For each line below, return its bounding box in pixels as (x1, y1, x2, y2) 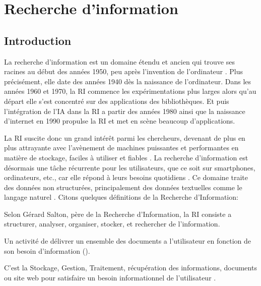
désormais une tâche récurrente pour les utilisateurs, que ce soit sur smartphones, (4, 162, 255, 173)
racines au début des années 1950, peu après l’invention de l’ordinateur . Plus (4, 66, 243, 77)
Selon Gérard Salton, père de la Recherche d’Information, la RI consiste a (4, 208, 232, 219)
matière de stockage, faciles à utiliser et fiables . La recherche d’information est (4, 152, 248, 162)
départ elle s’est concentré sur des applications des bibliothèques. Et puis (4, 95, 229, 106)
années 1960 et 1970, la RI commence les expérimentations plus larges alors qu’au (4, 86, 256, 96)
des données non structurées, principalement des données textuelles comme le (4, 182, 242, 192)
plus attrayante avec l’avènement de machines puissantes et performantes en (4, 142, 239, 153)
